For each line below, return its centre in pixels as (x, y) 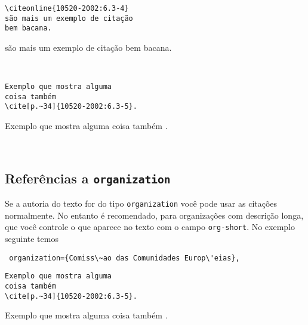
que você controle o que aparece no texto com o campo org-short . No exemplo (150, 227)
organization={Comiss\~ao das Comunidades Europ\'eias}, (124, 258)
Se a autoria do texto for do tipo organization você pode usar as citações (141, 203)
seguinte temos (32, 238)
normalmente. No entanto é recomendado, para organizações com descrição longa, (154, 215)
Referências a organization (88, 178)
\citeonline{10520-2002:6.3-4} (67, 8)
